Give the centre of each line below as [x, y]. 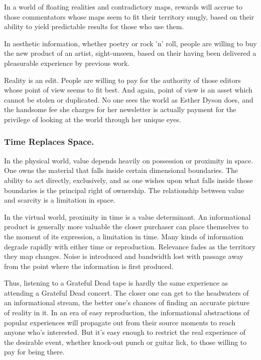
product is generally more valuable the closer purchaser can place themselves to [126, 227]
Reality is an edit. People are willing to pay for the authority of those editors [122, 80]
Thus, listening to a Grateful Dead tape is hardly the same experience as [116, 283]
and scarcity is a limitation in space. [60, 200]
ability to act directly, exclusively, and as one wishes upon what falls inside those [128, 180]
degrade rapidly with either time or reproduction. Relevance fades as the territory [130, 246]
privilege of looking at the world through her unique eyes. [93, 119]
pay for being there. [34, 352]
